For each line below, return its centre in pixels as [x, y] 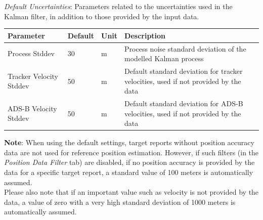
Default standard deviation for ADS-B [184, 103]
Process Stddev [31, 53]
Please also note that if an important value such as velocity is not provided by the [131, 192]
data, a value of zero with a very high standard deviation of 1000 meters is [120, 202]
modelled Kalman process [164, 58]
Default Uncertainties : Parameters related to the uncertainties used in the [118, 6]
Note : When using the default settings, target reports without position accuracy [129, 142]
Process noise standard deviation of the [185, 48]
